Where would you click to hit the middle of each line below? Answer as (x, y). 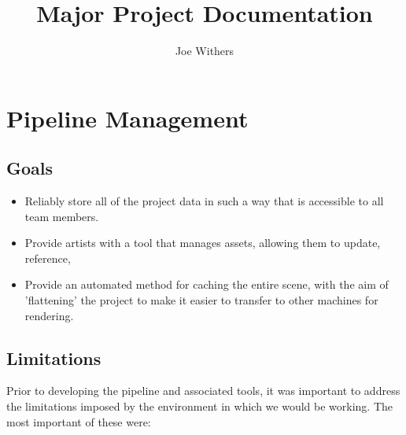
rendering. (49, 315)
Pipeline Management (127, 118)
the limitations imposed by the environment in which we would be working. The (200, 406)
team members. (62, 216)
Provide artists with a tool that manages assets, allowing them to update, (203, 243)
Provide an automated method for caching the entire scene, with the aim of (207, 284)
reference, (48, 258)
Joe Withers (205, 51)
